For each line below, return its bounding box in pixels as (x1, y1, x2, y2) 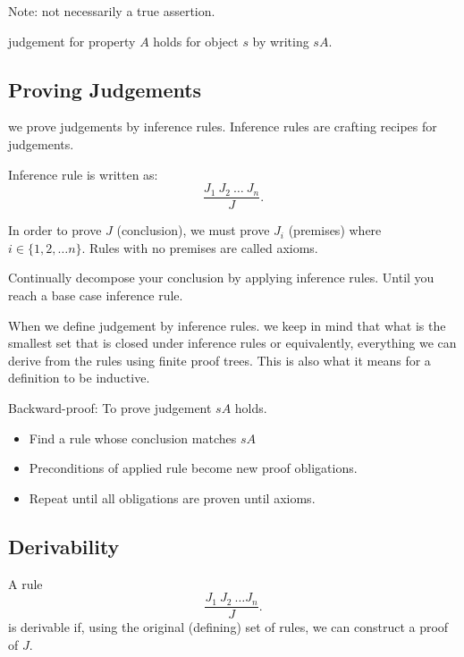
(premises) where (288, 221, 382, 240)
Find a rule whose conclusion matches (29, 428, 237, 447)
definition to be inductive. (8, 368, 150, 387)
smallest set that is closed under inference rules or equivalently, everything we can (8, 333, 457, 352)
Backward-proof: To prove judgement (8, 398, 212, 417)
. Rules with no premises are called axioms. (81, 238, 318, 257)
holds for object (153, 31, 239, 50)
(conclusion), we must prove (116, 221, 270, 240)
